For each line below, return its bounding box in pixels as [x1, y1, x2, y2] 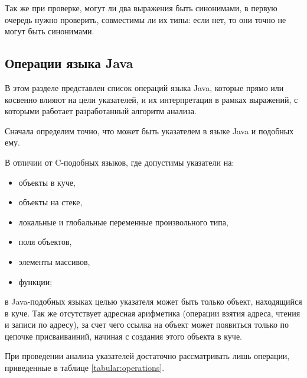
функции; [18, 275, 53, 287]
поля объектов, [18, 235, 72, 248]
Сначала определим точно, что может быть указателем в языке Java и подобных [5, 124, 294, 137]
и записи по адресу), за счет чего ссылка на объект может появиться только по [5, 318, 289, 331]
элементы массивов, [18, 255, 90, 267]
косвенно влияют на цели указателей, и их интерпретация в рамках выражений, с [5, 93, 298, 105]
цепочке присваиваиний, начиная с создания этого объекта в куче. [5, 329, 243, 342]
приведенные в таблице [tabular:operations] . [5, 361, 165, 374]
